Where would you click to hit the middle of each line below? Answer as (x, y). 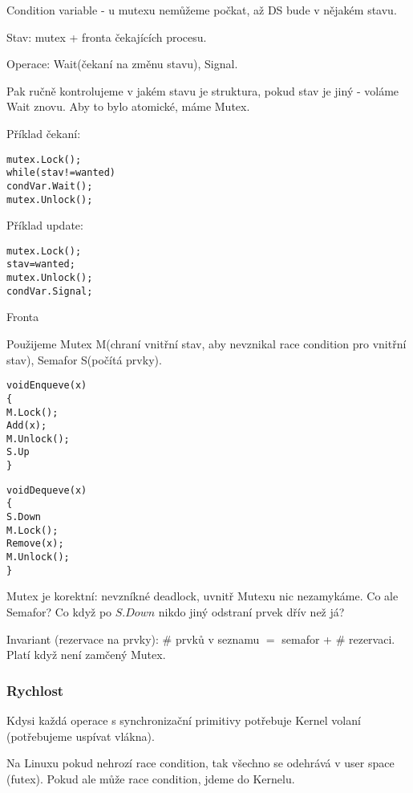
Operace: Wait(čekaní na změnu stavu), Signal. (122, 64)
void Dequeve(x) (47, 490)
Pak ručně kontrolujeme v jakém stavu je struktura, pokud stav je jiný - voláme (203, 90)
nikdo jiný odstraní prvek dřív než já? (251, 611)
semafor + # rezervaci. (338, 638)
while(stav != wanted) (61, 173)
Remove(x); (35, 544)
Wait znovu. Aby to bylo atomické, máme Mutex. (128, 106)
